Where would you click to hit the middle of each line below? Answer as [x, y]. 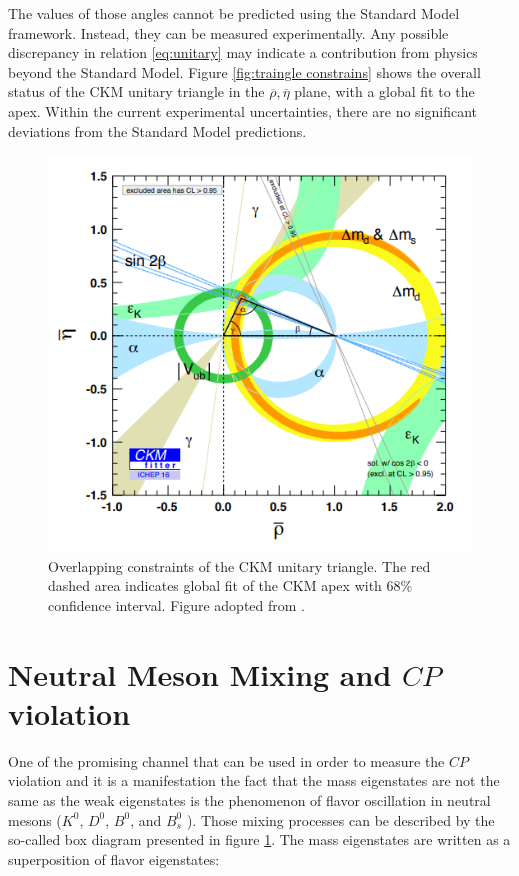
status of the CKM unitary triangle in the [136, 91]
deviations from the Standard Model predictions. [157, 130]
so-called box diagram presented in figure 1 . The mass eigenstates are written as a [259, 839]
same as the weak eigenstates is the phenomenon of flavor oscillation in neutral [249, 799]
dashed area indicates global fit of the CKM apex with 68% [230, 585]
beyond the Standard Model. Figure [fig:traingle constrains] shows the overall [244, 71]
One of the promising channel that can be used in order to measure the [226, 760]
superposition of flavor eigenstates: [114, 858]
